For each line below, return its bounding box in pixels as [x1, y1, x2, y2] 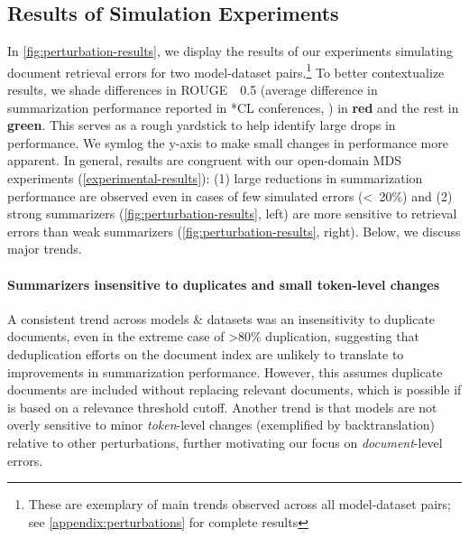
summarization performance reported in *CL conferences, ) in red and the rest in [7, 97, 459, 116]
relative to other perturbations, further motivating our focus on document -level [7, 432, 443, 451]
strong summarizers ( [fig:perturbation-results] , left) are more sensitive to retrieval [7, 204, 457, 223]
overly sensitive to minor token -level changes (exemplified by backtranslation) [7, 415, 435, 434]
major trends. [7, 239, 82, 258]
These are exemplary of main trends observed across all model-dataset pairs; [28, 495, 451, 514]
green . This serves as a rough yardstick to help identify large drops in [7, 116, 396, 134]
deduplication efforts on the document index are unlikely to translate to [7, 344, 404, 363]
